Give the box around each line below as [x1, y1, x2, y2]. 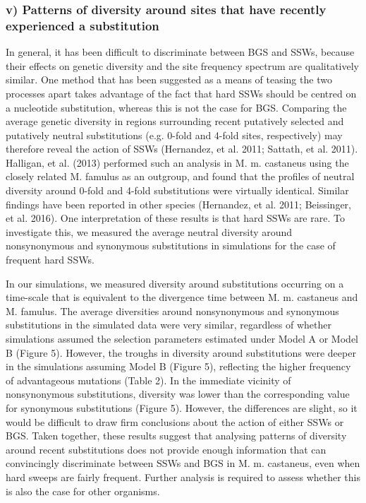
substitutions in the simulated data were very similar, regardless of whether [6, 317, 331, 332]
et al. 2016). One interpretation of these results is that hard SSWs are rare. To [6, 211, 345, 225]
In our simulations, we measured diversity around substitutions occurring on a [6, 276, 344, 290]
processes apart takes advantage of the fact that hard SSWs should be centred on [6, 85, 357, 100]
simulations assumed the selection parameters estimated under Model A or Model [6, 331, 358, 346]
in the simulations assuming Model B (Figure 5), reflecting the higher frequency [6, 359, 351, 374]
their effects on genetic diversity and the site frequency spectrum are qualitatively [6, 58, 359, 73]
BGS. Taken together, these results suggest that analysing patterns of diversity [6, 428, 347, 443]
